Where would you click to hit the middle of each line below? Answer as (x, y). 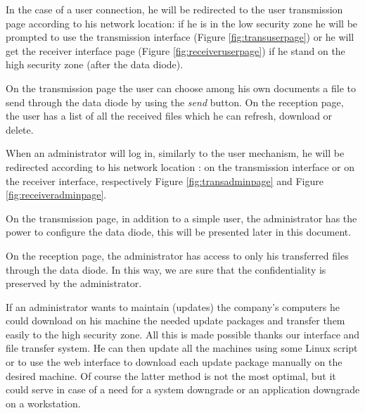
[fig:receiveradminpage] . (56, 195)
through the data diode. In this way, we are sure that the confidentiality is (166, 269)
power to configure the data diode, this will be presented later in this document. (179, 232)
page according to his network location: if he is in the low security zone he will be (182, 23)
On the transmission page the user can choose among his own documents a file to (181, 88)
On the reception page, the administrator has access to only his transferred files (177, 255)
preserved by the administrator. (74, 283)
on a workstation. (43, 403)
